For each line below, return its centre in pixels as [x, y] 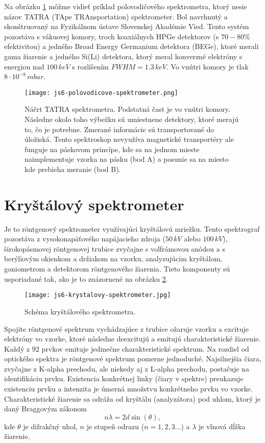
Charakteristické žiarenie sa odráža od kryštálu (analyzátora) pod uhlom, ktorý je [132, 398]
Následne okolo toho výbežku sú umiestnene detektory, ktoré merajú [132, 119]
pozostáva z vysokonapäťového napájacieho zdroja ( [85, 239]
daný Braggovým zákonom [46, 409]
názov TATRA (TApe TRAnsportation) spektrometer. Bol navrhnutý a [116, 16]
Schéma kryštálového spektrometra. [80, 311]
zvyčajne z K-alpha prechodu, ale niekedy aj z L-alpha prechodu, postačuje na [127, 368]
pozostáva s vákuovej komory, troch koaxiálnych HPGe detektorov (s [112, 36]
